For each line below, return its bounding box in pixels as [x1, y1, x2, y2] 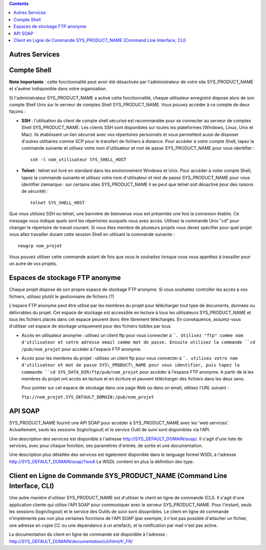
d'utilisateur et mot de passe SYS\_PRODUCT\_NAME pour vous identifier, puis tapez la [21, 362, 240, 368]
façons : [9, 108, 26, 114]
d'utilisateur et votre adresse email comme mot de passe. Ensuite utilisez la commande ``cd [21, 340, 256, 345]
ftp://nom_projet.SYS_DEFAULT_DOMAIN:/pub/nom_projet [21, 394, 154, 400]
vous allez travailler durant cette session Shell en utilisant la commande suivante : [9, 232, 175, 238]
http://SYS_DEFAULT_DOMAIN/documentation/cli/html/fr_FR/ [9, 538, 133, 544]
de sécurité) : [21, 188, 49, 194]
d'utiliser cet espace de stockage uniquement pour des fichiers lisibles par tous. [9, 323, 172, 329]
